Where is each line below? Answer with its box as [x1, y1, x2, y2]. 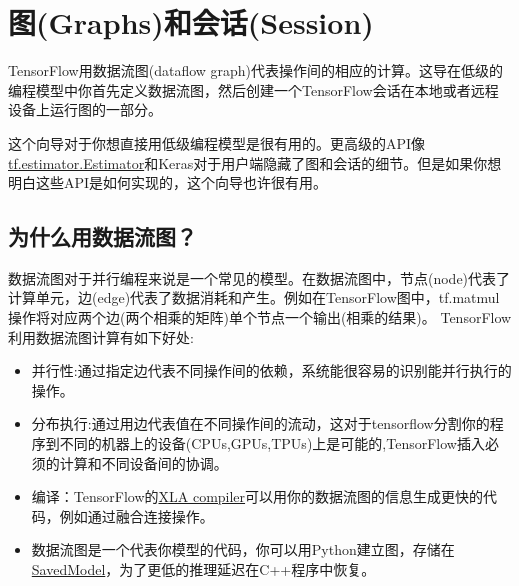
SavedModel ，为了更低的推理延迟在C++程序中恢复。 [31, 559, 376, 580]
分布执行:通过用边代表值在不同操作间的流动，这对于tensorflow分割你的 [31, 413, 490, 434]
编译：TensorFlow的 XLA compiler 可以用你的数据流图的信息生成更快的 [31, 486, 484, 507]
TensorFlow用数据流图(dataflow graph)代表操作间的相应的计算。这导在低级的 [8, 60, 504, 81]
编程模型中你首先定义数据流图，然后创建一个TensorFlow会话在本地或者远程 [8, 79, 499, 100]
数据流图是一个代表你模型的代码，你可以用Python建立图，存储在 [31, 539, 455, 560]
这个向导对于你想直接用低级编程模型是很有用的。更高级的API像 [8, 132, 426, 153]
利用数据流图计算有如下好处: [8, 326, 194, 347]
